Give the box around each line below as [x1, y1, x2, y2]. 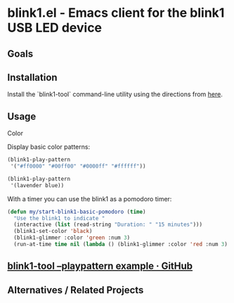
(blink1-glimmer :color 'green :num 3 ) [13, 234, 131, 241]
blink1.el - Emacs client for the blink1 [7, 5, 225, 21]
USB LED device [7, 20, 103, 36]
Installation [7, 72, 58, 83]
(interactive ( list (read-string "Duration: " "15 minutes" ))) [13, 221, 202, 229]
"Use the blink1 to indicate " [13, 215, 105, 222]
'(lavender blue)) [10, 182, 65, 189]
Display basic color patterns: [7, 142, 90, 151]
